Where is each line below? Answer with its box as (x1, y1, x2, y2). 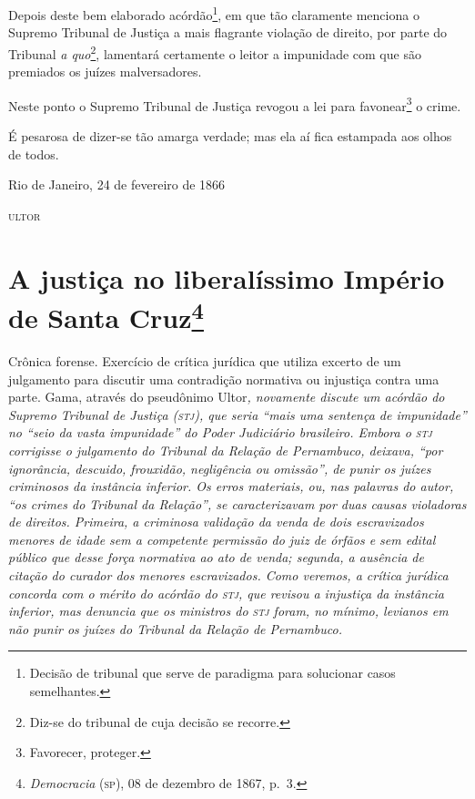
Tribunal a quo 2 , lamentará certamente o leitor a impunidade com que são (8, 41, 421, 63)
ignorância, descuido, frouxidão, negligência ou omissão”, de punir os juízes (8, 458, 431, 477)
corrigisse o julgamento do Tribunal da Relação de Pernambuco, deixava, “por (8, 440, 443, 459)
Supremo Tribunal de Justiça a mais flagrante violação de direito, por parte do (8, 23, 448, 42)
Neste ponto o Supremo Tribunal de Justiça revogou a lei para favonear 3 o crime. (8, 93, 461, 115)
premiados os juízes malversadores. (8, 62, 202, 81)
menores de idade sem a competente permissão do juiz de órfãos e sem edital (8, 529, 436, 548)
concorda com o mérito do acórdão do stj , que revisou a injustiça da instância (8, 583, 444, 602)
